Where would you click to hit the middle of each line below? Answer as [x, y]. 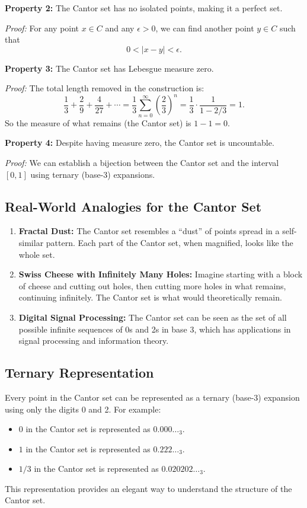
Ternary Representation [79, 373]
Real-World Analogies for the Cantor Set [133, 206]
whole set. [37, 254]
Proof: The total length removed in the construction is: [105, 88]
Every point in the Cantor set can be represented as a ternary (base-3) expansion [152, 397]
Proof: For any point [42, 28]
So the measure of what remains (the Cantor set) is [98, 122]
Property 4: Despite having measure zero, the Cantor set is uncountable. [140, 143]
